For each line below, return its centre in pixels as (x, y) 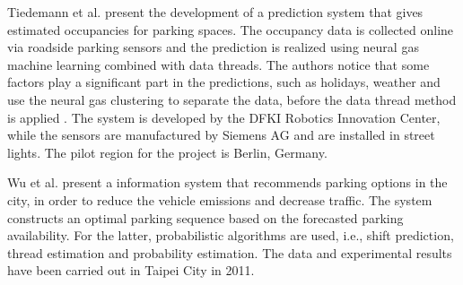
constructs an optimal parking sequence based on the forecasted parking (205, 217)
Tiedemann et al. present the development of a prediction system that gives (215, 12)
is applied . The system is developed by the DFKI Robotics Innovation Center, (224, 117)
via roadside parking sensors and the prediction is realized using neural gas (213, 47)
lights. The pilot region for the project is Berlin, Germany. (167, 152)
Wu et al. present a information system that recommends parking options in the (227, 182)
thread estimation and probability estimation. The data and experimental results (230, 252)
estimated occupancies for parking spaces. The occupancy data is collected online (231, 29)
